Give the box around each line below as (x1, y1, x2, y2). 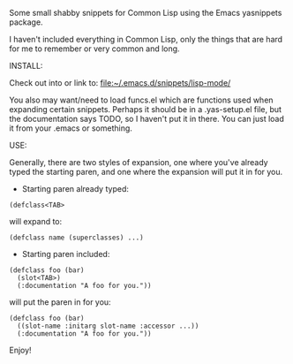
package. (9, 17, 43, 27)
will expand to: (9, 216, 63, 226)
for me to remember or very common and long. (9, 43, 180, 54)
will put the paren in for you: (9, 297, 112, 307)
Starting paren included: (21, 249, 110, 259)
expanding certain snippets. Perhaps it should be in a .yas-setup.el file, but (9, 104, 282, 114)
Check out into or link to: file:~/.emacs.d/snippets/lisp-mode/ (9, 78, 231, 87)
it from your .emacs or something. (9, 123, 132, 133)
